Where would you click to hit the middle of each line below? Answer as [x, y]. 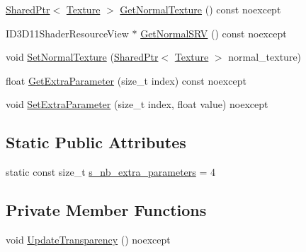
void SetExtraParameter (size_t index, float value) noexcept [137, 104]
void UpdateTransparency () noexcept [88, 239]
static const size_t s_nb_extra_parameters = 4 [111, 172]
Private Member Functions [106, 210]
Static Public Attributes [96, 142]
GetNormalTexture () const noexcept [200, 9]
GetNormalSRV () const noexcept [214, 33]
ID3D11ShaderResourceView [67, 33]
